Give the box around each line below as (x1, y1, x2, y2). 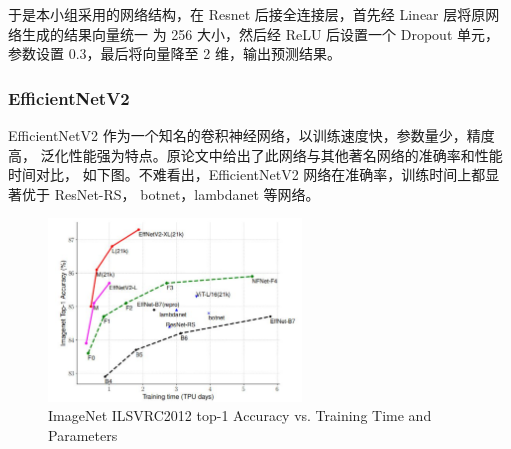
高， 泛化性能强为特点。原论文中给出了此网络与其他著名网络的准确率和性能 (8, 144, 503, 165)
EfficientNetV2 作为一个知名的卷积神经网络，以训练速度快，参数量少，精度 (8, 125, 495, 145)
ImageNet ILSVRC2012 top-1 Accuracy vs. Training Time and (48, 405, 432, 426)
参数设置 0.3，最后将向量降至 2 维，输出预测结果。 (8, 43, 341, 64)
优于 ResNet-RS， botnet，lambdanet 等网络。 (21, 183, 320, 204)
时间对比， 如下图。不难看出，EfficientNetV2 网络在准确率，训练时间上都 (8, 164, 486, 185)
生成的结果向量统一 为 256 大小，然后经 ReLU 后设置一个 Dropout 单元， (21, 23, 499, 44)
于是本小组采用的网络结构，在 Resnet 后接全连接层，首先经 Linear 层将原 (8, 4, 486, 24)
